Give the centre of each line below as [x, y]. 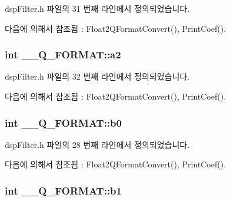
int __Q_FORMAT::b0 [63, 122]
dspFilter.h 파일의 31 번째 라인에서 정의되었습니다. [97, 8]
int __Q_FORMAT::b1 [63, 190]
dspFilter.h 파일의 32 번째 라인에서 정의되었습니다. [97, 76]
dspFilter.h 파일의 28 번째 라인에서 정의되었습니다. [97, 144]
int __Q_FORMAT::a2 [63, 55]
